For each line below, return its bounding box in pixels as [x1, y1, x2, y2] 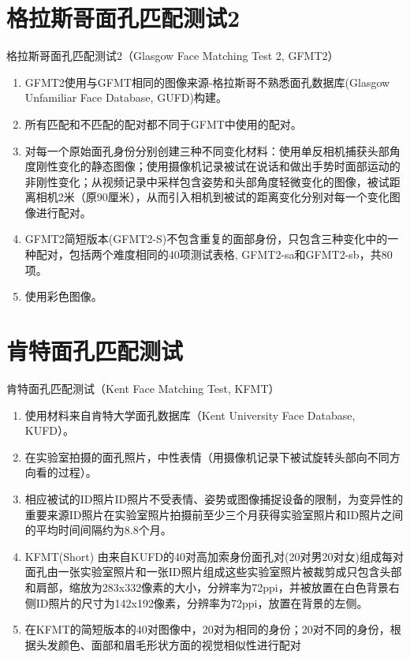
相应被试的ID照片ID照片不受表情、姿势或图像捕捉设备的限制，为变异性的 [24, 490, 404, 507]
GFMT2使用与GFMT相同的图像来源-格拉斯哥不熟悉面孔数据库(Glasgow [24, 73, 390, 90]
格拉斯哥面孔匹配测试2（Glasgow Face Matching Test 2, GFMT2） [6, 47, 339, 64]
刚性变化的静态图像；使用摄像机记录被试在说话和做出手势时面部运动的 [35, 158, 401, 174]
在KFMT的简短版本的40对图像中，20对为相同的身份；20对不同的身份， [24, 621, 390, 637]
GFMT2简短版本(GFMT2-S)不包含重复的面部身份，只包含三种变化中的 [24, 230, 388, 247]
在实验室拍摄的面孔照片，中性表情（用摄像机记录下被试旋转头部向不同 [24, 448, 389, 465]
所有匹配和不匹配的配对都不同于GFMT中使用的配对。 [24, 115, 302, 132]
